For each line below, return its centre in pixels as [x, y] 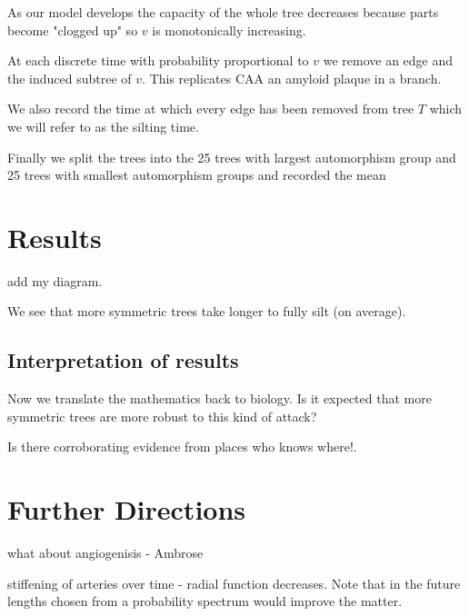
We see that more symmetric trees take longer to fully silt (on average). [207, 311]
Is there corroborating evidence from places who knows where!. [182, 447]
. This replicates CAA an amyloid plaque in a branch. [292, 78]
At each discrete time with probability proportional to [158, 60]
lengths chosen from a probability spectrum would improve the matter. [205, 601]
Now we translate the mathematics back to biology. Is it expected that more [220, 398]
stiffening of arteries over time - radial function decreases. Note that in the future [234, 583]
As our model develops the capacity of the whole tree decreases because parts [223, 12]
